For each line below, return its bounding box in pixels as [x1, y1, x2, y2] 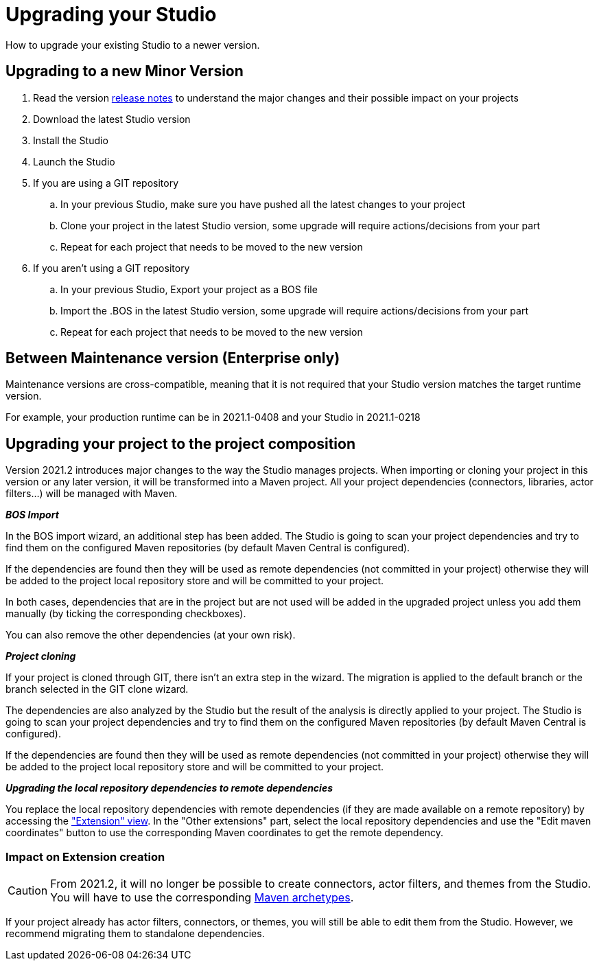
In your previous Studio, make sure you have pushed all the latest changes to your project [60, 198, 465, 210]
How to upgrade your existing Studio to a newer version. [5, 38, 260, 51]
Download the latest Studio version [33, 113, 191, 125]
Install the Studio [33, 134, 108, 146]
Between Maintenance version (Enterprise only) [5, 349, 340, 367]
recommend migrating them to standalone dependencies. [5, 928, 265, 940]
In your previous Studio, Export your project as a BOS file [60, 283, 318, 295]
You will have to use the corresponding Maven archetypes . [50, 890, 354, 905]
